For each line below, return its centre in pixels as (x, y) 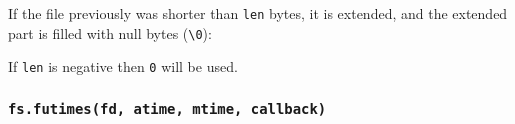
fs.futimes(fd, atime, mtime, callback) (167, 108)
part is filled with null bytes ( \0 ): (110, 32)
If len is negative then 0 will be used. (123, 66)
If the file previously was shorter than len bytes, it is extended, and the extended (258, 13)
